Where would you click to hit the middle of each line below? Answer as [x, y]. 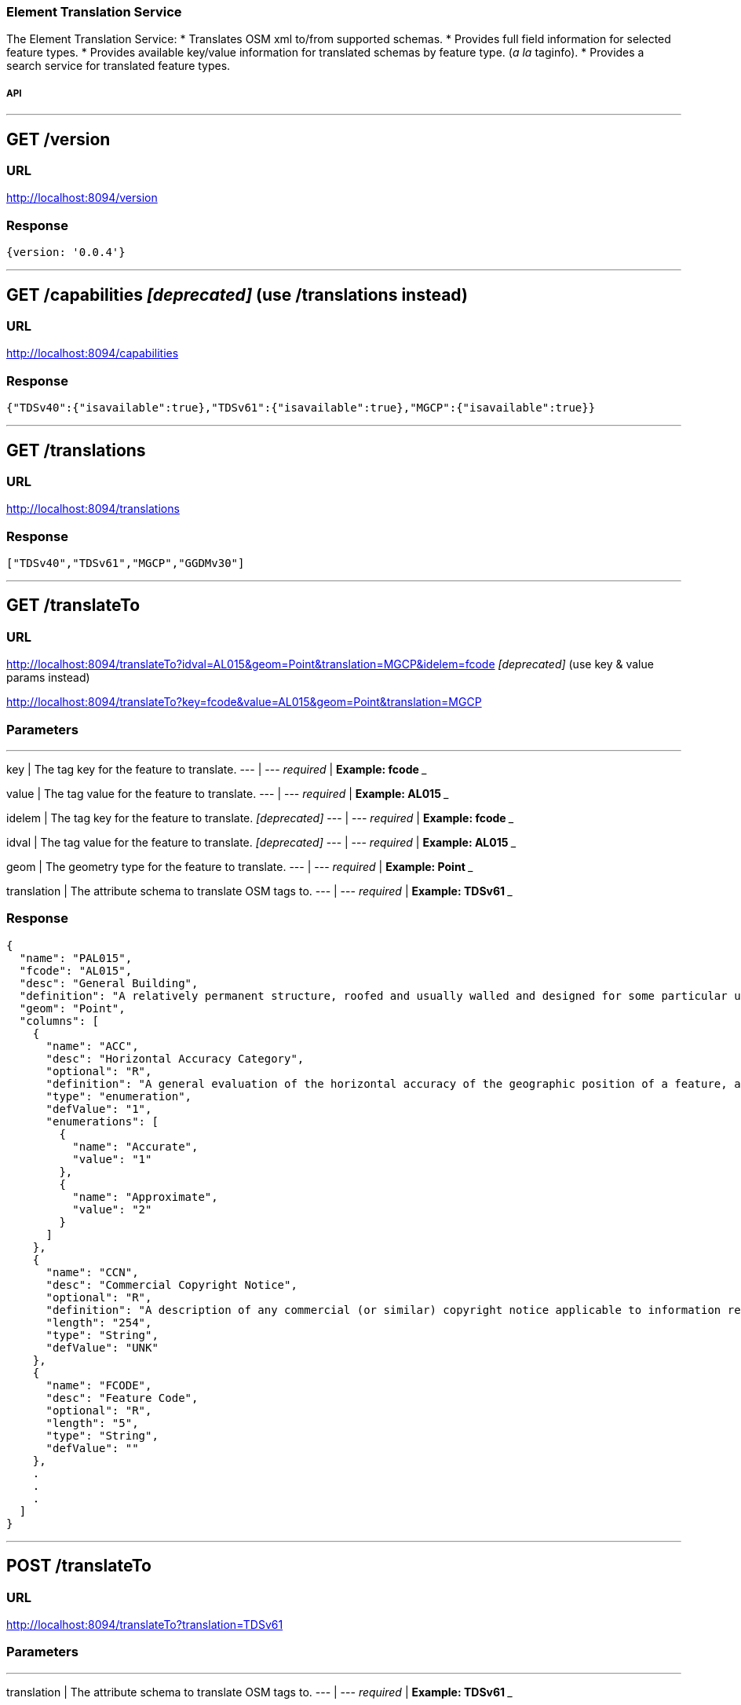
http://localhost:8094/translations [93, 509]
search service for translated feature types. [119, 66]
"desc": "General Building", [109, 983]
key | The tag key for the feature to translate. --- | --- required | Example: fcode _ [217, 770]
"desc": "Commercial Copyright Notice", [172, 1284]
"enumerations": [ [102, 1121]
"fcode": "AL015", [76, 970]
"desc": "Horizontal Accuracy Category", [175, 1058]
